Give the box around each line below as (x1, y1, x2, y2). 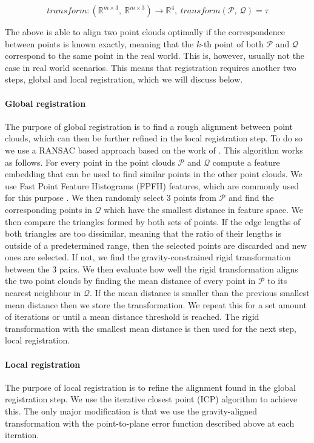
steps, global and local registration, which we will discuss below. (5, 73, 243, 86)
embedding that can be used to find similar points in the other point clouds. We (5, 167, 302, 180)
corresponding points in (5, 203, 92, 215)
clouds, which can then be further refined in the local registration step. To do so (5, 132, 302, 144)
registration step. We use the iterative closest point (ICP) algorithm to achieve (5, 393, 298, 405)
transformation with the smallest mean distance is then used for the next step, (5, 322, 296, 334)
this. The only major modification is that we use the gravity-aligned (5, 405, 258, 418)
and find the (228, 191, 274, 204)
